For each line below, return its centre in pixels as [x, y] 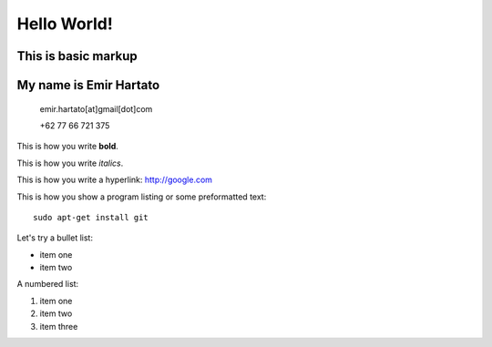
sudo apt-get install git [91, 217]
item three [59, 326]
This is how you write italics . [70, 163]
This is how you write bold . [67, 147]
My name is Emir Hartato [88, 85]
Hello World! [65, 24]
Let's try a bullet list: [55, 238]
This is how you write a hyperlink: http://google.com [115, 180]
